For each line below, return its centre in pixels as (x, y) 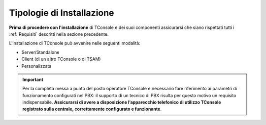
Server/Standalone (40, 52)
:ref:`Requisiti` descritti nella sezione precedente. (59, 34)
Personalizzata (36, 66)
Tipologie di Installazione (62, 13)
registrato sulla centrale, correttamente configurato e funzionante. (92, 109)
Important (33, 79)
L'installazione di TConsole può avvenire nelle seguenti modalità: (75, 43)
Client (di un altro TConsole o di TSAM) (61, 59)
